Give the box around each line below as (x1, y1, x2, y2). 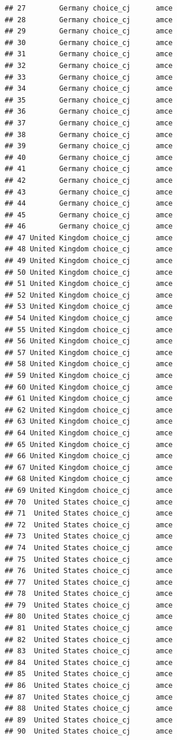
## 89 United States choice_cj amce (5, 715, 173, 724)
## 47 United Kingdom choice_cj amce (5, 233, 173, 242)
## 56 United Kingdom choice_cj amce (5, 337, 173, 346)
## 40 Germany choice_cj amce (5, 153, 173, 162)
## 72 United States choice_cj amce (5, 520, 173, 529)
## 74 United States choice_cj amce (5, 543, 173, 552)
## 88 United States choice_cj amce (5, 704, 173, 713)
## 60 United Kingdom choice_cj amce (5, 383, 173, 391)
